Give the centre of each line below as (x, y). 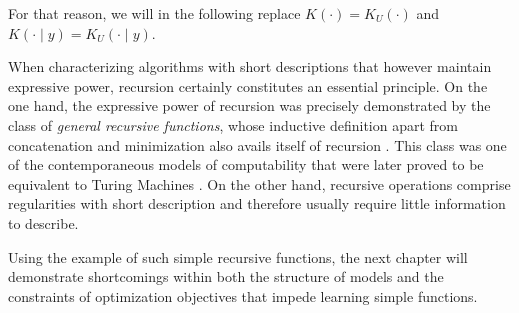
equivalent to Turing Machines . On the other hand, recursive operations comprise (259, 183)
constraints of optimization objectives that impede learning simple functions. (243, 295)
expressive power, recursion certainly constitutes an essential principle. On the (248, 85)
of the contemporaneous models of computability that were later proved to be (246, 164)
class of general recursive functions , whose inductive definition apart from (233, 124)
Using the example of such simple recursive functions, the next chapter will (238, 256)
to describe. (43, 222)
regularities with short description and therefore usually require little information (257, 203)
